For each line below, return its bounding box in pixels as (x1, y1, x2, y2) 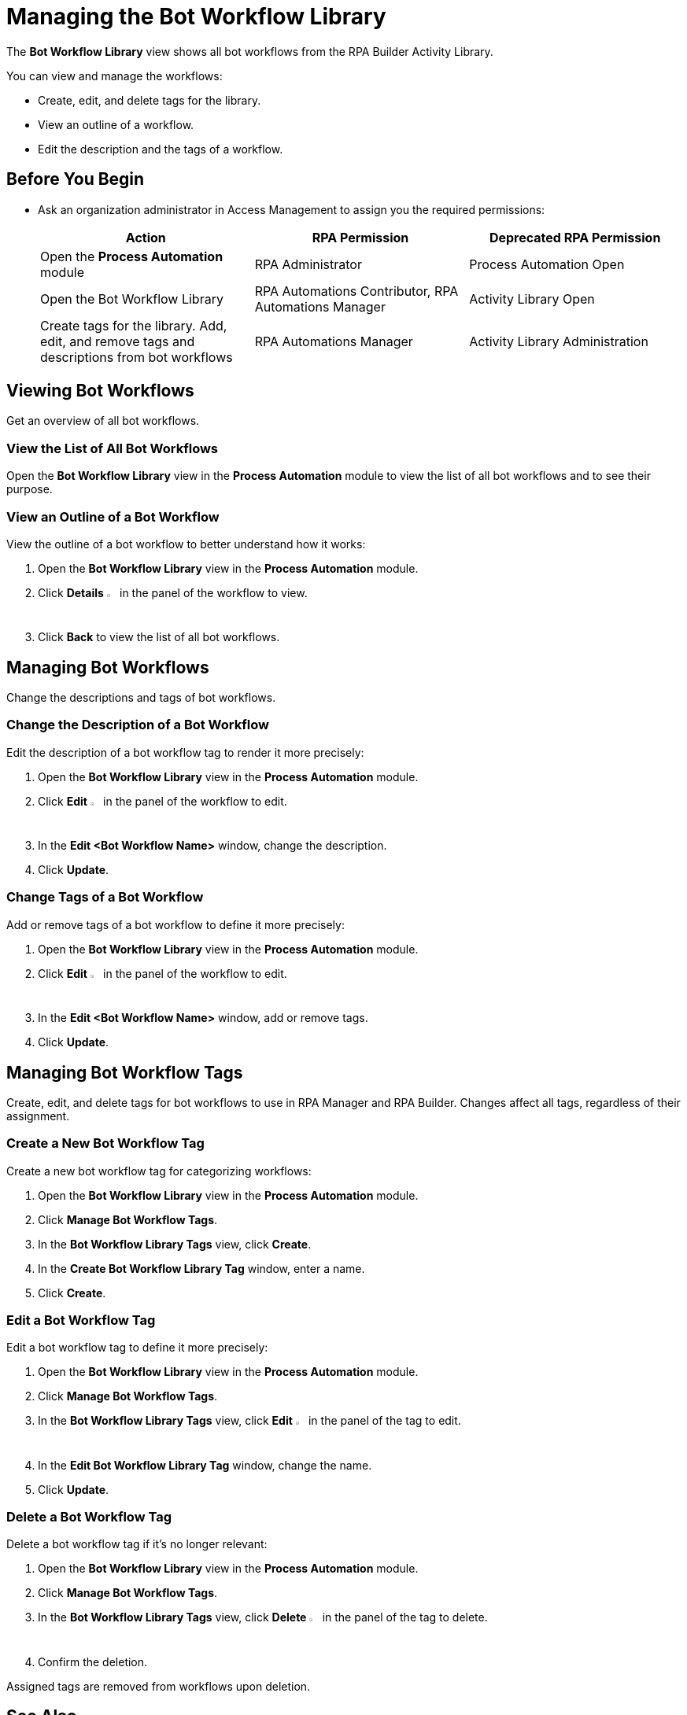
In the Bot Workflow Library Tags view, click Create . (38, 1237, 312, 1251)
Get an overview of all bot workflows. (6, 414, 200, 428)
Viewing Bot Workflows (6, 381, 194, 401)
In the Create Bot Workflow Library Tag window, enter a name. (38, 1261, 365, 1275)
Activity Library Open (469, 290, 595, 307)
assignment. (6, 1108, 70, 1123)
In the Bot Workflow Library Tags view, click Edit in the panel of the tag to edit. (38, 1414, 461, 1428)
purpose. (6, 482, 53, 496)
